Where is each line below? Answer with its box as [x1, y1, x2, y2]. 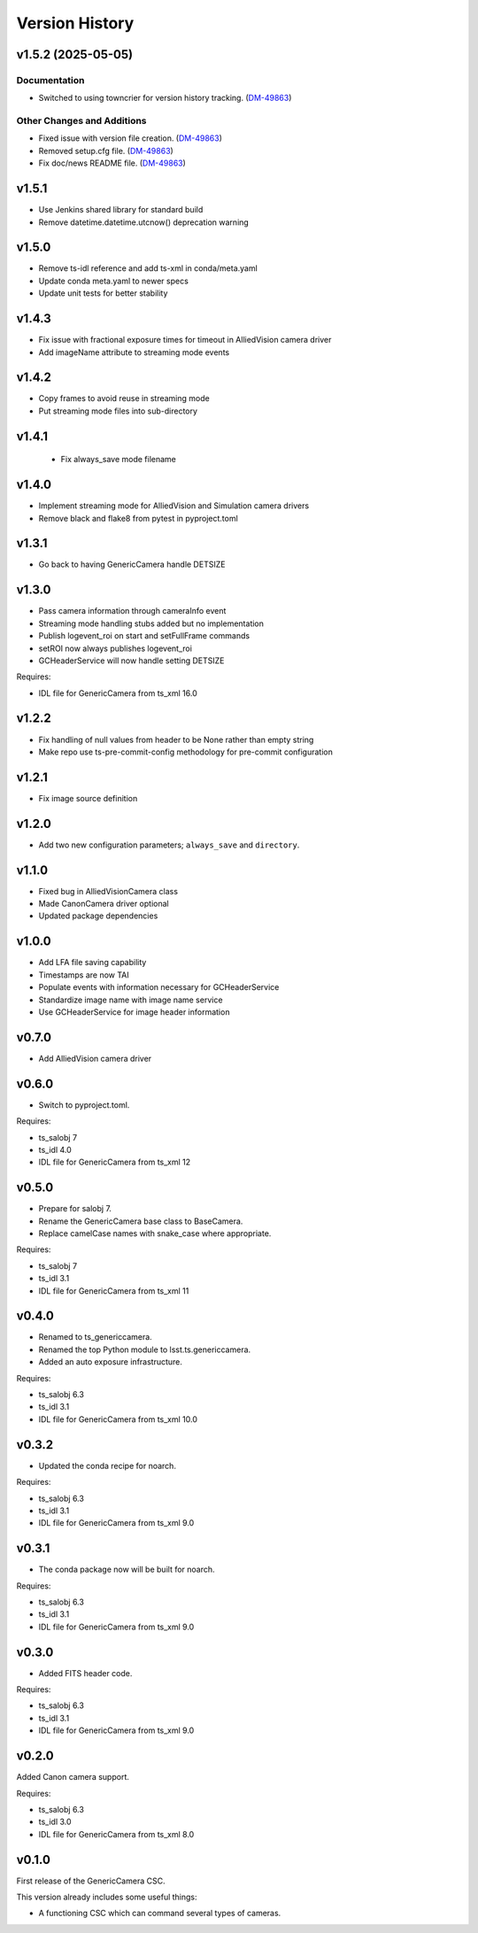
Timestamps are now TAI [38, 970, 129, 980]
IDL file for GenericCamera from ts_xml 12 [38, 1156, 191, 1168]
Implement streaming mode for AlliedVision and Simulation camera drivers [38, 500, 310, 511]
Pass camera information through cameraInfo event [38, 606, 227, 616]
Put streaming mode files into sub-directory [38, 406, 198, 416]
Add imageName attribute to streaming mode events [38, 346, 230, 358]
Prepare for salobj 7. [38, 1203, 112, 1214]
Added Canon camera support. [16, 1772, 130, 1782]
